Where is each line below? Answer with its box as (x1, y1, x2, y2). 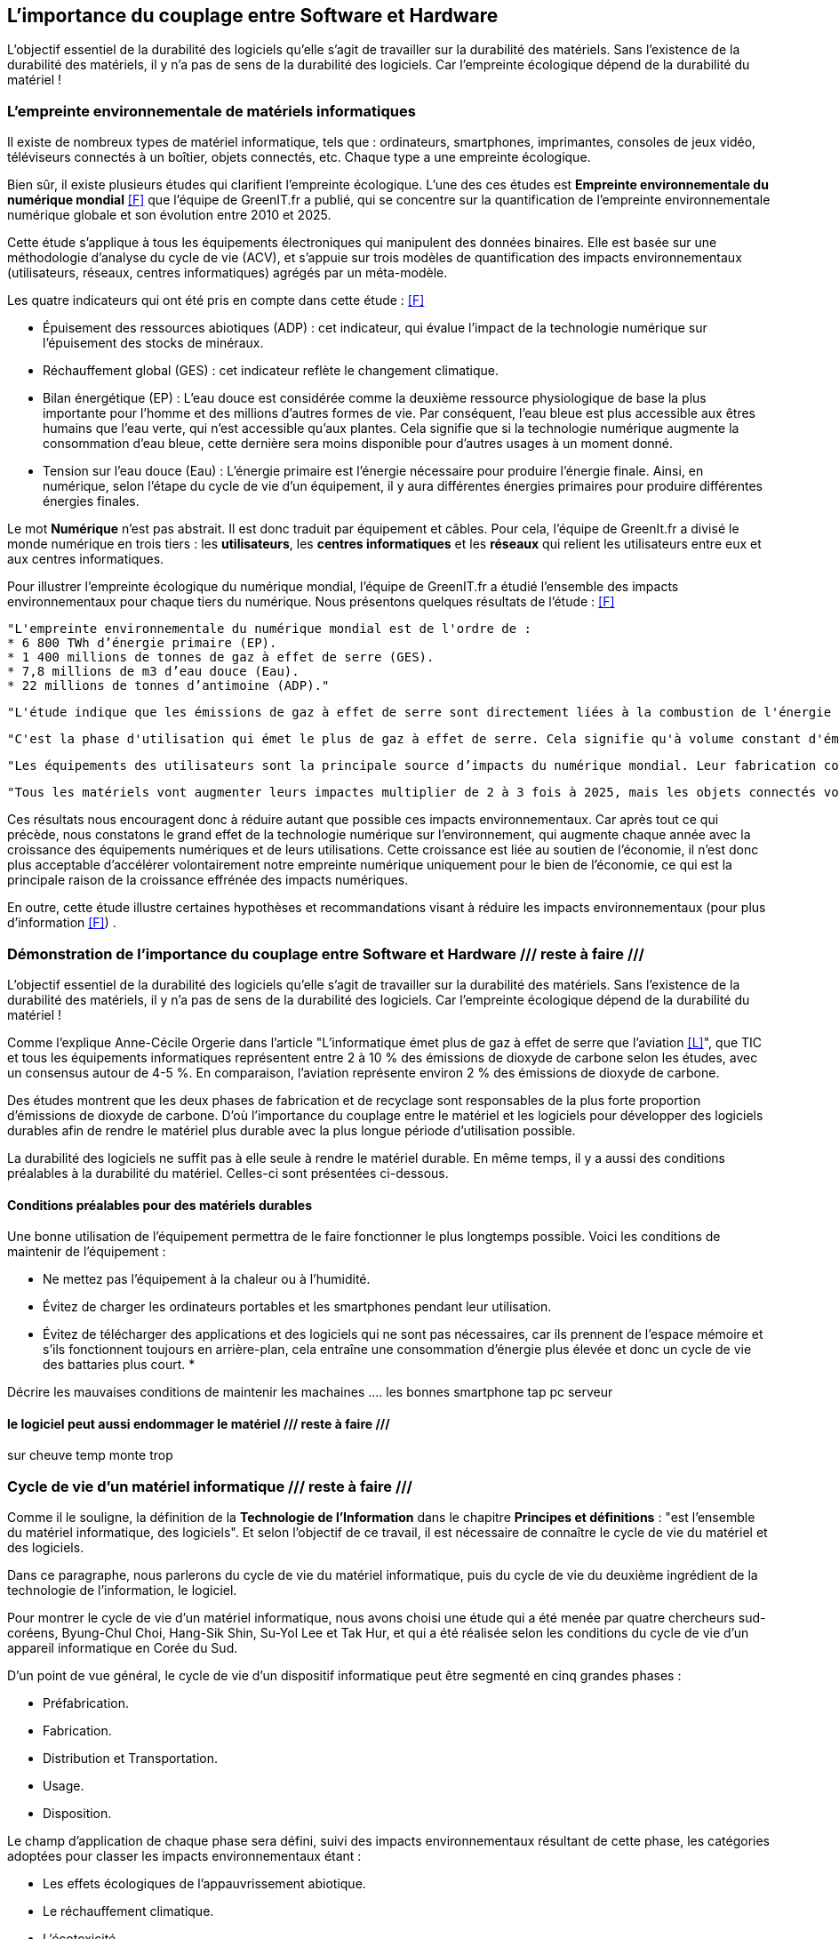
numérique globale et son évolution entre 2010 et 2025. (7, 207, 332, 223)
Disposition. (43, 1806, 112, 1822)
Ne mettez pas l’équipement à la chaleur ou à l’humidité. (43, 1271, 371, 1287)
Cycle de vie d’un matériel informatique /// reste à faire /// (7, 1477, 412, 1495)
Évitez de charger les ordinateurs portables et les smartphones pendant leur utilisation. (43, 1299, 552, 1315)
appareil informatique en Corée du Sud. (7, 1640, 238, 1656)
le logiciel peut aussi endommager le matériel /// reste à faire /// (7, 1415, 390, 1431)
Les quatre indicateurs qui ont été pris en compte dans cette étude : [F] (7, 292, 425, 308)
